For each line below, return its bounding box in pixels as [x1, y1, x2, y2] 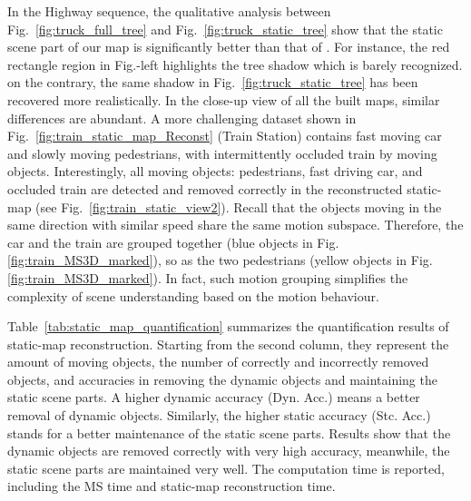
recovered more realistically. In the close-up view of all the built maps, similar [7, 90, 440, 109]
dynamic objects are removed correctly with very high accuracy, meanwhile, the [7, 441, 450, 460]
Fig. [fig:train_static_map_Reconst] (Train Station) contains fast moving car [7, 126, 442, 145]
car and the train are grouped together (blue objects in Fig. [7, 232, 339, 251]
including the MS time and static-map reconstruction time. [7, 476, 336, 496]
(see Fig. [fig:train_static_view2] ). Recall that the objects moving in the [35, 197, 442, 216]
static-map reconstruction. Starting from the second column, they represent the [7, 334, 449, 353]
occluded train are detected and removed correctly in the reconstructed [7, 179, 403, 198]
